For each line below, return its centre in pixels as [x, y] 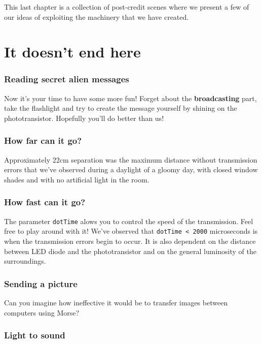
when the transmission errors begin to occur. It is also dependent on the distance [130, 241]
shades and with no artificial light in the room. [77, 179]
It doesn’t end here [72, 52]
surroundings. [25, 261]
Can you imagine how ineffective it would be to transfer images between [116, 303]
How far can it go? [43, 140]
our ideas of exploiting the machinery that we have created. [97, 17]
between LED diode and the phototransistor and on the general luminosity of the [130, 251]
